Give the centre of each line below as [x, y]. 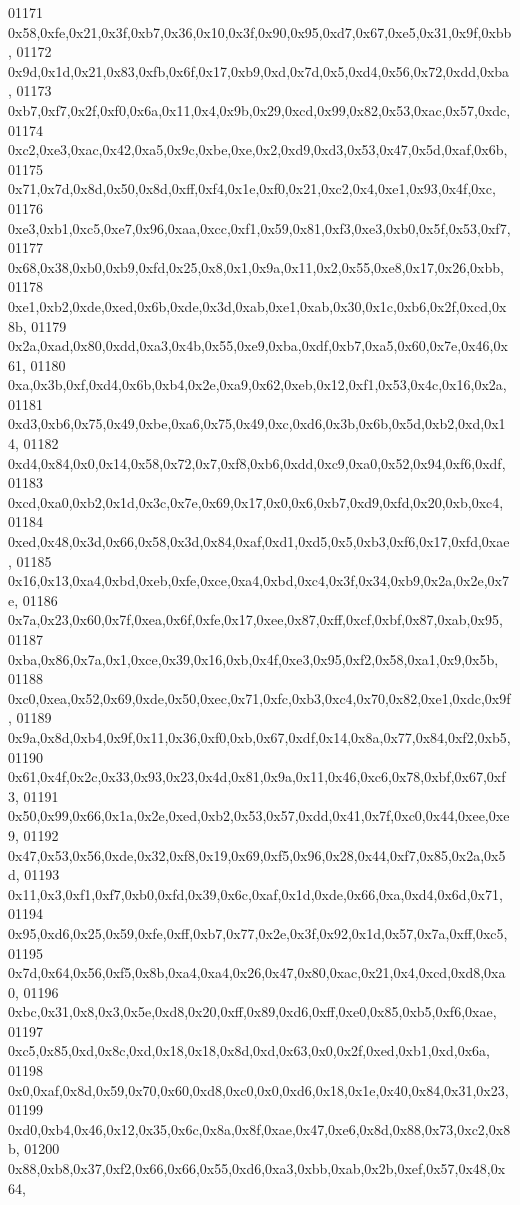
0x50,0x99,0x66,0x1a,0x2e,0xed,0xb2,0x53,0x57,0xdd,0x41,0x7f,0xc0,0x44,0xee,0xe [259, 815]
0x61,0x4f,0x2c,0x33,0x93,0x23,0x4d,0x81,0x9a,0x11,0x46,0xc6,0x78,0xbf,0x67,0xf [257, 776]
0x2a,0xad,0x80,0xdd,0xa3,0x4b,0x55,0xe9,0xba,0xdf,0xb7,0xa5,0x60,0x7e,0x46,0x [258, 345]
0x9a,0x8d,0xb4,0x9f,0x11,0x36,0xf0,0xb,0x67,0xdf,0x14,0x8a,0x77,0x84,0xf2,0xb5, [259, 736]
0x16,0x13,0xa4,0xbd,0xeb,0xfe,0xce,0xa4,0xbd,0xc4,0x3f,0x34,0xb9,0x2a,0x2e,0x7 [259, 580]
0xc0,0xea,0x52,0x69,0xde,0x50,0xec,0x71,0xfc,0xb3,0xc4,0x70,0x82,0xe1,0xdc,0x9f [259, 697]
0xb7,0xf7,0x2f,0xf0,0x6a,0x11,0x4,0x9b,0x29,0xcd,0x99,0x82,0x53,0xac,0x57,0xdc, [259, 109]
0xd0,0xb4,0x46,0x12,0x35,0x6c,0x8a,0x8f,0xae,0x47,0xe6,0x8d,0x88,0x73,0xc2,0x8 [259, 1128]
